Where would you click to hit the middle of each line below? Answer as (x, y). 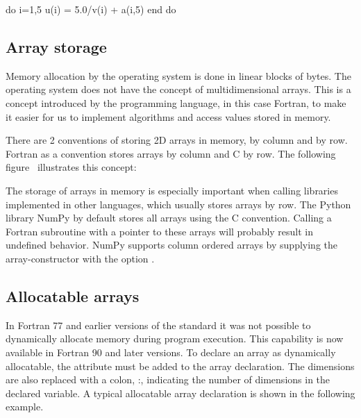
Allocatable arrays (73, 295)
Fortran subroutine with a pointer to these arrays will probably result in (160, 231)
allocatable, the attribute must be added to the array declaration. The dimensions (180, 366)
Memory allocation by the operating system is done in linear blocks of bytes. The (178, 75)
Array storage (56, 46)
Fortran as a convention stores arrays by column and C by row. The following (171, 153)
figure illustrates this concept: (71, 167)
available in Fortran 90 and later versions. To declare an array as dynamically (171, 352)
